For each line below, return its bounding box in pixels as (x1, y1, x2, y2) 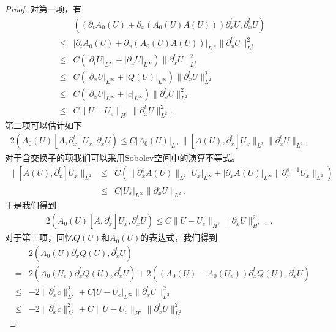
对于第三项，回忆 (5, 231, 73, 244)
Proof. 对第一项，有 (5, 2, 82, 15)
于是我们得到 (5, 198, 56, 211)
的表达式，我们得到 (140, 231, 218, 244)
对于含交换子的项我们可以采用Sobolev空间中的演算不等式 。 (5, 151, 240, 164)
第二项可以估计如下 (5, 118, 82, 131)
